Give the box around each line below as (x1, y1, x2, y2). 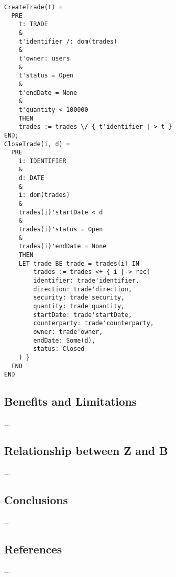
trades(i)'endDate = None (18, 243, 107, 250)
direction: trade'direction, (33, 285, 132, 293)
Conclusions (4, 491, 68, 507)
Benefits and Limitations (4, 393, 137, 409)
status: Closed (33, 345, 85, 353)
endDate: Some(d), (33, 336, 95, 344)
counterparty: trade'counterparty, (33, 320, 154, 327)
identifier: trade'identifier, (33, 277, 139, 284)
